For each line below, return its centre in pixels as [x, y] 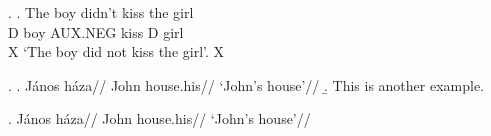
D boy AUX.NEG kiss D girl [96, 31]
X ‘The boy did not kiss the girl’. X [116, 51]
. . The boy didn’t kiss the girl [101, 12]
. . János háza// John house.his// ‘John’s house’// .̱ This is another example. [246, 84]
